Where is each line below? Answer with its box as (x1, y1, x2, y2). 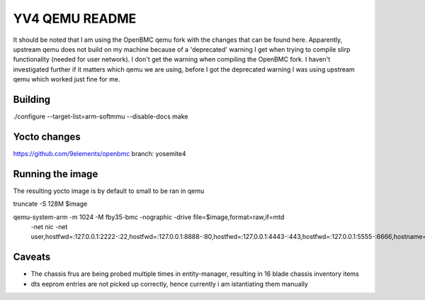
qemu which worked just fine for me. (13, 75, 120, 84)
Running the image (13, 167, 98, 180)
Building (13, 93, 51, 106)
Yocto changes (13, 130, 81, 143)
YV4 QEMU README (13, 11, 137, 26)
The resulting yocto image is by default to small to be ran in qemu (13, 187, 205, 195)
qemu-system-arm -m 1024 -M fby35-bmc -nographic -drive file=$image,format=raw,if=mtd (13, 213, 285, 221)
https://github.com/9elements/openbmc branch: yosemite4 (13, 149, 187, 157)
